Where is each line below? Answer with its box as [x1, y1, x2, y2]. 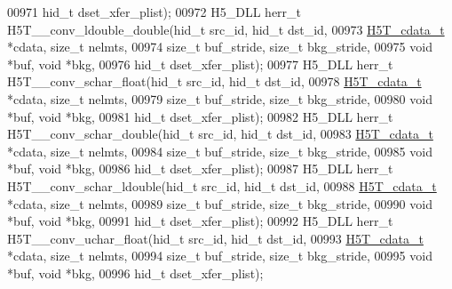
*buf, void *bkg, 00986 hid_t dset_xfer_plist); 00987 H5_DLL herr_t [7, 159, 393, 178]
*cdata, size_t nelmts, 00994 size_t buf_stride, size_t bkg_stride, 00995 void [7, 246, 432, 265]
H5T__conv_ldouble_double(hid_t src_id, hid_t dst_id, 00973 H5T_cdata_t [7, 20, 445, 38]
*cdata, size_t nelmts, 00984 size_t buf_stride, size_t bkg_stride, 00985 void [7, 141, 432, 160]
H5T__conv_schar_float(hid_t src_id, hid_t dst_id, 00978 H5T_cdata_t [7, 72, 422, 91]
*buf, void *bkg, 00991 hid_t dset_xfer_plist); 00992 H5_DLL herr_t [7, 212, 393, 230]
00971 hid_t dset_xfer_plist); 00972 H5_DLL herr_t [7, 3, 302, 20]
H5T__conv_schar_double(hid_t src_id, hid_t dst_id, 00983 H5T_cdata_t [7, 124, 433, 143]
